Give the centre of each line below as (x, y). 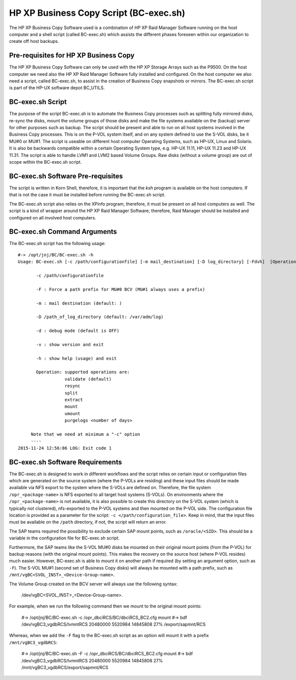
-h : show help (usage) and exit (76, 358)
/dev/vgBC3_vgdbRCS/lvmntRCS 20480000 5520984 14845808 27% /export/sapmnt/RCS (113, 624)
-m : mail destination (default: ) (79, 303)
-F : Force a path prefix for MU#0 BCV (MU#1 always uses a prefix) (121, 289)
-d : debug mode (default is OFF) (78, 331)
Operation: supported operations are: (83, 372)
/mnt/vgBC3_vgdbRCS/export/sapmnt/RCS (65, 668)
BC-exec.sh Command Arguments (63, 232)
